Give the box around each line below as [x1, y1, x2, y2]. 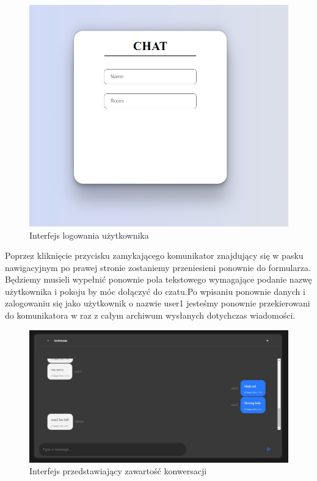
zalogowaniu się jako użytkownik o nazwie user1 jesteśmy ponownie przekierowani [5, 297, 310, 309]
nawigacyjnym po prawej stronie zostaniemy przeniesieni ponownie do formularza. [5, 261, 311, 273]
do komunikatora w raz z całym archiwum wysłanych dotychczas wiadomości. [5, 309, 296, 322]
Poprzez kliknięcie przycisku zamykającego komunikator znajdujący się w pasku [5, 249, 304, 262]
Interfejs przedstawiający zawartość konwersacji [29, 465, 207, 477]
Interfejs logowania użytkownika [29, 228, 149, 241]
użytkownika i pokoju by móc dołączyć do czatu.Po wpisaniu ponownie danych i [5, 284, 305, 297]
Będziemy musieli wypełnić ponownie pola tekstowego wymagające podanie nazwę [5, 273, 312, 286]
